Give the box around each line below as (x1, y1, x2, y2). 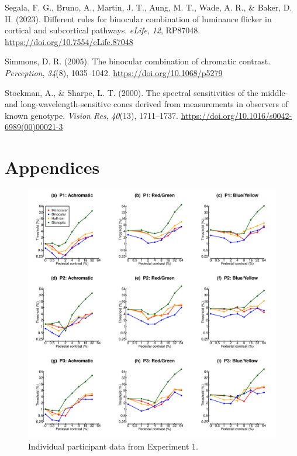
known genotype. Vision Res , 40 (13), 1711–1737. (5, 109, 178, 121)
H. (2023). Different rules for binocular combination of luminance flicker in (5, 12, 272, 25)
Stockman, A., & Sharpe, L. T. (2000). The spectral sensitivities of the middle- (5, 86, 288, 98)
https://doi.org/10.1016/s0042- (181, 109, 292, 121)
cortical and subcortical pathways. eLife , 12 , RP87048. (5, 24, 201, 36)
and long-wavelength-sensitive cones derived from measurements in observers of (5, 98, 288, 110)
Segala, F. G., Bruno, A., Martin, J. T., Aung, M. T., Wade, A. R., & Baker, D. (5, 1, 292, 13)
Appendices (5, 155, 100, 179)
